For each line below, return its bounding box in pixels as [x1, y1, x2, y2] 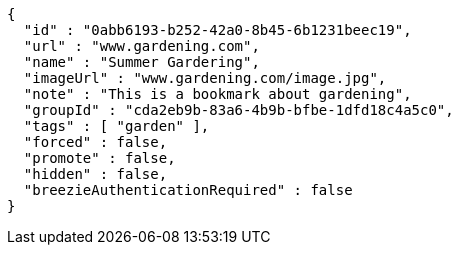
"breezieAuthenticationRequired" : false [23, 182, 353, 198]
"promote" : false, [23, 150, 176, 166]
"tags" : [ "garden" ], [23, 118, 210, 134]
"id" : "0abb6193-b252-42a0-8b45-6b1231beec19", [23, 22, 412, 38]
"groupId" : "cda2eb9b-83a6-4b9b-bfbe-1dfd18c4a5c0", [23, 102, 454, 118]
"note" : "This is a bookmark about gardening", [23, 86, 412, 102]
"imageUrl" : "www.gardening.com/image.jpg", [23, 70, 387, 86]
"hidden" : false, [23, 166, 168, 182]
